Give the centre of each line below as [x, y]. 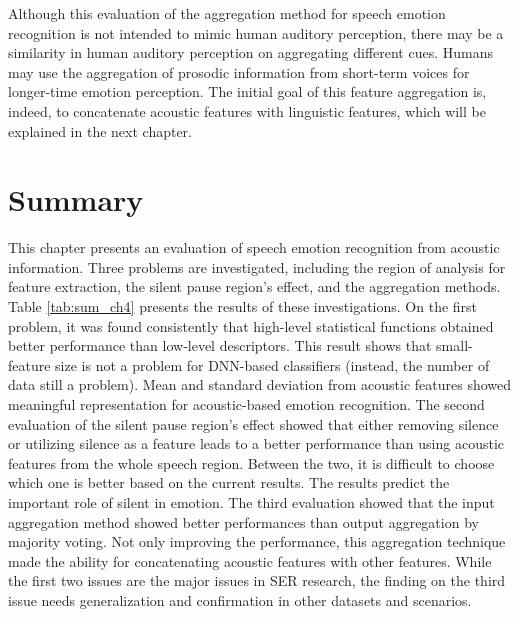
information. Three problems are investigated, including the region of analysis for [257, 266]
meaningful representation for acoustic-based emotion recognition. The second [246, 404]
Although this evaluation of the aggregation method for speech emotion [227, 13]
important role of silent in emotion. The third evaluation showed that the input [251, 502]
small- [454, 345]
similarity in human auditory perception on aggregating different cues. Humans [251, 52]
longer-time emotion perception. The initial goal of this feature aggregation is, [247, 91]
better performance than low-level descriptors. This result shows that [220, 345]
